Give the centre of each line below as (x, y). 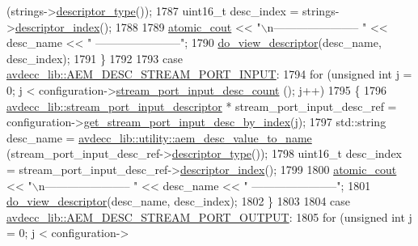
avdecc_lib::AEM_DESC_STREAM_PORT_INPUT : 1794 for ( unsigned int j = (209, 74)
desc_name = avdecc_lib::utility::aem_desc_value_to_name (159, 137)
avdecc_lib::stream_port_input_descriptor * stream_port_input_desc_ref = (202, 106)
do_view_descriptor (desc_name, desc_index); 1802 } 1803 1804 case (179, 201)
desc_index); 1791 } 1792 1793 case (95, 58)
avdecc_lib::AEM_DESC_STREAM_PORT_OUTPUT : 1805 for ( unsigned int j (209, 216)
